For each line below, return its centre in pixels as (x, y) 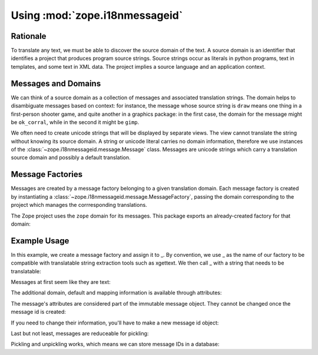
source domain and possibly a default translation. (71, 158)
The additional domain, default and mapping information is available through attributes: (116, 293)
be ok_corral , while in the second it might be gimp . (75, 122)
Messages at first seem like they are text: (61, 282)
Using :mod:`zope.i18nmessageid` (97, 15)
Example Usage (40, 241)
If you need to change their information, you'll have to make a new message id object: (115, 323)
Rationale (29, 36)
